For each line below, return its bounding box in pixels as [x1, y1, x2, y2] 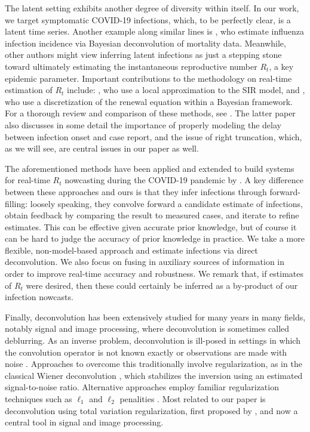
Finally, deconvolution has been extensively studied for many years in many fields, [5, 310, 306, 323]
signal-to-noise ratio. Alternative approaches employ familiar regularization [5, 381, 279, 393]
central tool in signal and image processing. [5, 416, 164, 428]
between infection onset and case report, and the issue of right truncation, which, [5, 130, 302, 143]
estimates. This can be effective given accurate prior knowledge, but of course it [5, 220, 297, 233]
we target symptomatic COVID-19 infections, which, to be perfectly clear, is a [5, 13, 291, 26]
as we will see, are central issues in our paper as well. [5, 142, 199, 155]
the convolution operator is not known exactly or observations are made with [5, 345, 287, 358]
